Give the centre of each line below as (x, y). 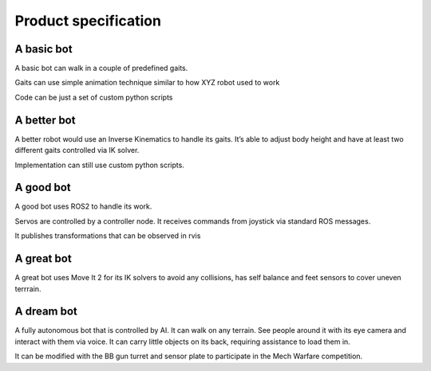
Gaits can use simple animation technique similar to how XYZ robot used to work (147, 83)
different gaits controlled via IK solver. (77, 150)
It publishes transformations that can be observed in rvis (108, 236)
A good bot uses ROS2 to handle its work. (83, 206)
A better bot (45, 120)
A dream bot (46, 312)
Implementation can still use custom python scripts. (100, 165)
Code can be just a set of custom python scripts (94, 97)
